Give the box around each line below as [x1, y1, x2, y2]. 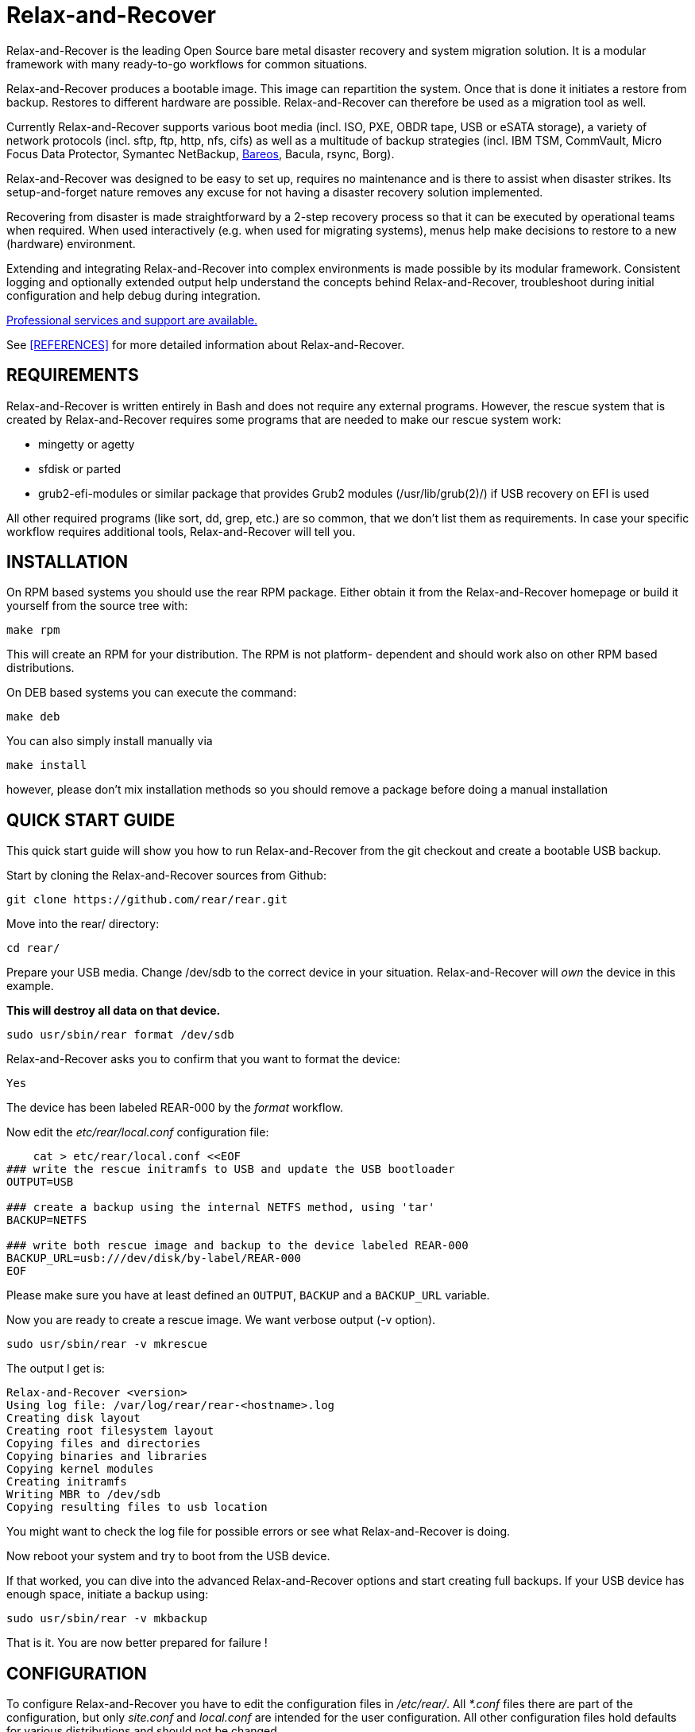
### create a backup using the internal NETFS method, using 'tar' [6, 1201, 435, 1214]
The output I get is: [6, 1361, 105, 1376]
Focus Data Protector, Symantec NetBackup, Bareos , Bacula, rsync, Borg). [6, 146, 395, 161]
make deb [6, 710, 60, 724]
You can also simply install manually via [6, 734, 213, 748]
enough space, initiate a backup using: [6, 1587, 209, 1602]
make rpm [6, 623, 60, 637]
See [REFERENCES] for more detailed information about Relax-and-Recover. [6, 337, 405, 351]
